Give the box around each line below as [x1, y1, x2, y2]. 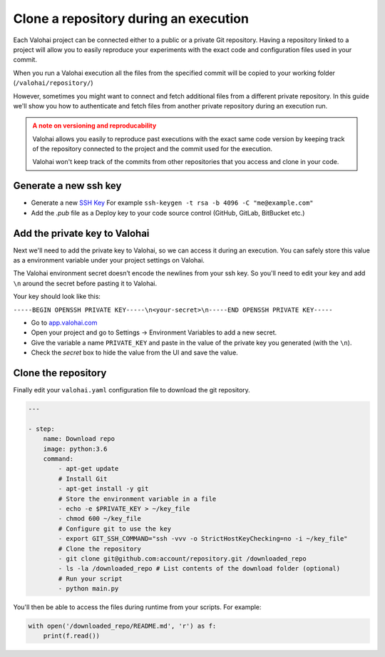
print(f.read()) [43, 632, 100, 640]
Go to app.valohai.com [31, 318, 98, 327]
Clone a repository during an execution [13, 11, 250, 26]
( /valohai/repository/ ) [13, 78, 93, 87]
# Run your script [58, 574, 123, 583]
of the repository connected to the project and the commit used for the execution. [32, 145, 272, 153]
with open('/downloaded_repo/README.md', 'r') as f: [28, 622, 217, 631]
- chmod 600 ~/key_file [58, 514, 142, 523]
